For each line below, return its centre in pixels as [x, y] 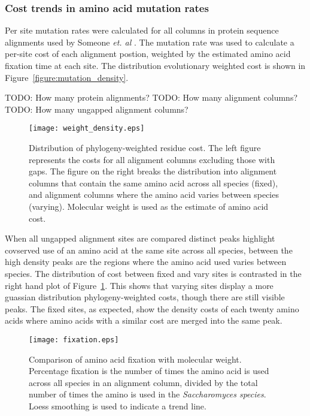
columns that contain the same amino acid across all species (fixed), [154, 183]
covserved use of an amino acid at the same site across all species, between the [149, 250]
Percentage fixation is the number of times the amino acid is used [149, 371]
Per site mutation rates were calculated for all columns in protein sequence [142, 30]
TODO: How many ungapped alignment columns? [97, 109]
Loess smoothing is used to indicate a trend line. [118, 406]
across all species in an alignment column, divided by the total [143, 382]
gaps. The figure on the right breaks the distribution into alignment [153, 171]
